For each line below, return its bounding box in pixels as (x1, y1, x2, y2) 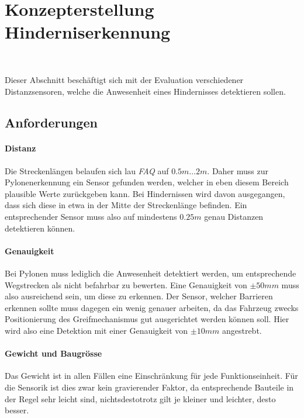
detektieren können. (5, 222, 75, 234)
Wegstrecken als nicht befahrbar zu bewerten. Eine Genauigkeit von (5, 278, 247, 291)
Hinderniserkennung (5, 20, 171, 44)
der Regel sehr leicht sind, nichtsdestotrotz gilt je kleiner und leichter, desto (5, 392, 276, 405)
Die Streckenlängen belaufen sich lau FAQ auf (5, 164, 169, 177)
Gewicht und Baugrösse (5, 347, 102, 360)
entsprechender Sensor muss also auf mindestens (5, 210, 177, 223)
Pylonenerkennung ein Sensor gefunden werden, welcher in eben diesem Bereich (5, 176, 289, 188)
